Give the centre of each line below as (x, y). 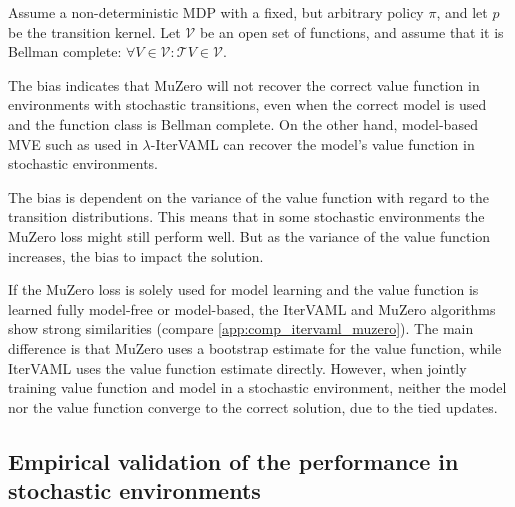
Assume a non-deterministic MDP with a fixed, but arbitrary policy (216, 12)
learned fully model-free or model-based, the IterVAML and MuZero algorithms (252, 308)
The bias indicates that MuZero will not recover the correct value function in (244, 84)
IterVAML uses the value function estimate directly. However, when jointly (237, 367)
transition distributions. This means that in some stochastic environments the (246, 216)
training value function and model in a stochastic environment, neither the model (257, 387)
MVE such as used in (73, 143)
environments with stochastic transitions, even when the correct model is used (247, 104)
